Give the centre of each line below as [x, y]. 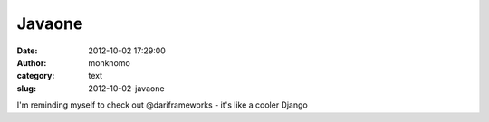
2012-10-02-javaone [126, 88]
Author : [32, 62]
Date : [27, 51]
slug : [26, 88]
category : [36, 76]
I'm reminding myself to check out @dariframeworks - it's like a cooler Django [162, 105]
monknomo [109, 62]
